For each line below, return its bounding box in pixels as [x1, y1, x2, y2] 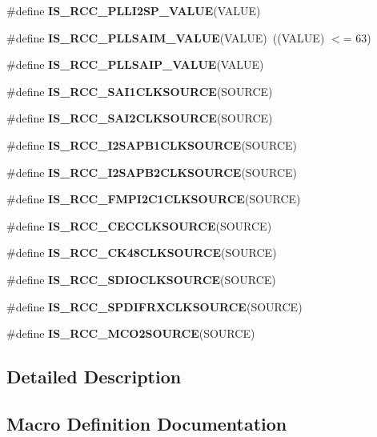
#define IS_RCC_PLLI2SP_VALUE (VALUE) [6, 2, 261, 18]
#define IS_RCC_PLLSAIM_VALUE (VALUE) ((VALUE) [6, 29, 325, 46]
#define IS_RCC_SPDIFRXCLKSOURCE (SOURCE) [6, 298, 303, 315]
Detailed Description [6, 364, 182, 389]
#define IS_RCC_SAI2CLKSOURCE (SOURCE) [6, 110, 273, 126]
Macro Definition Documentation [6, 411, 287, 435]
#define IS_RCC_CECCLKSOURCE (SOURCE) [6, 217, 272, 234]
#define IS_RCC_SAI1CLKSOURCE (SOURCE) [6, 82, 273, 99]
